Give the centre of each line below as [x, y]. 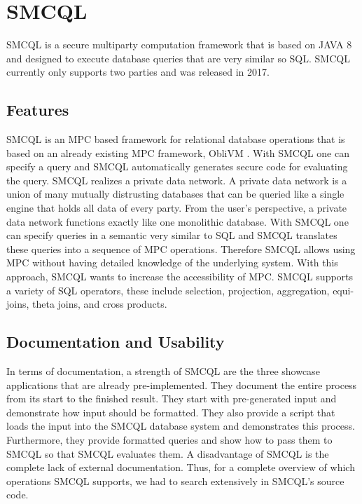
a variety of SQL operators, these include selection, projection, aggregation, [168, 290]
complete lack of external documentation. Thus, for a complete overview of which [181, 467]
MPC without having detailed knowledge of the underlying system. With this [172, 263]
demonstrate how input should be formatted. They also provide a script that [171, 412]
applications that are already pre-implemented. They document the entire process [182, 384]
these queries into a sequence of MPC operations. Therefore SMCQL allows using [181, 248]
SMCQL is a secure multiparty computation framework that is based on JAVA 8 [179, 45]
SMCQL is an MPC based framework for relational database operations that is [176, 139]
